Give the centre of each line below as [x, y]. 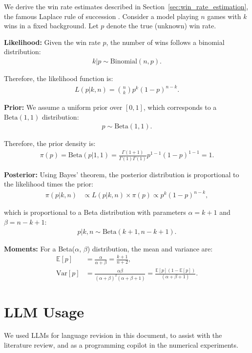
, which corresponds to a [180, 107]
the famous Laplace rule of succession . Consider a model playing [101, 16]
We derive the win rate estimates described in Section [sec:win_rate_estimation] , [126, 6]
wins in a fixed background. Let [51, 26]
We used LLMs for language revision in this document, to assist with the [113, 335]
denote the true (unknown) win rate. [161, 26]
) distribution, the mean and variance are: [150, 248]
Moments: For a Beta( [40, 248]
